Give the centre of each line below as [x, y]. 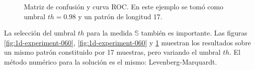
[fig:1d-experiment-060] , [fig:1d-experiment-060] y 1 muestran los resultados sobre [127, 42]
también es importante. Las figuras [194, 33]
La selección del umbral [40, 33]
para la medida [110, 33]
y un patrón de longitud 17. [120, 16]
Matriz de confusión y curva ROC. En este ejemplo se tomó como [124, 6]
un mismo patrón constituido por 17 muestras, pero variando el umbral [112, 52]
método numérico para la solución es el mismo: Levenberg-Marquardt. [111, 61]
